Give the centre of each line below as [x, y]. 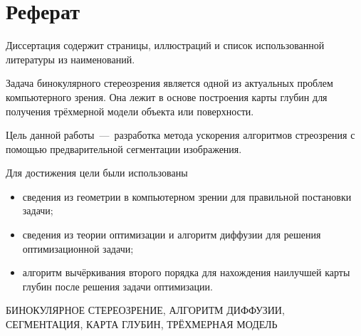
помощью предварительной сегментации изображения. [124, 148]
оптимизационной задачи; [78, 248]
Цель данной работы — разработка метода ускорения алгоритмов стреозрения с [180, 135]
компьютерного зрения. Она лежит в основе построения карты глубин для [167, 96]
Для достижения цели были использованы [97, 173]
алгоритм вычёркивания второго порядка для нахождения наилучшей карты [186, 272]
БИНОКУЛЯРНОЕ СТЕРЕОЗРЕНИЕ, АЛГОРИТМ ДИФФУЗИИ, [145, 310]
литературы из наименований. [70, 59]
